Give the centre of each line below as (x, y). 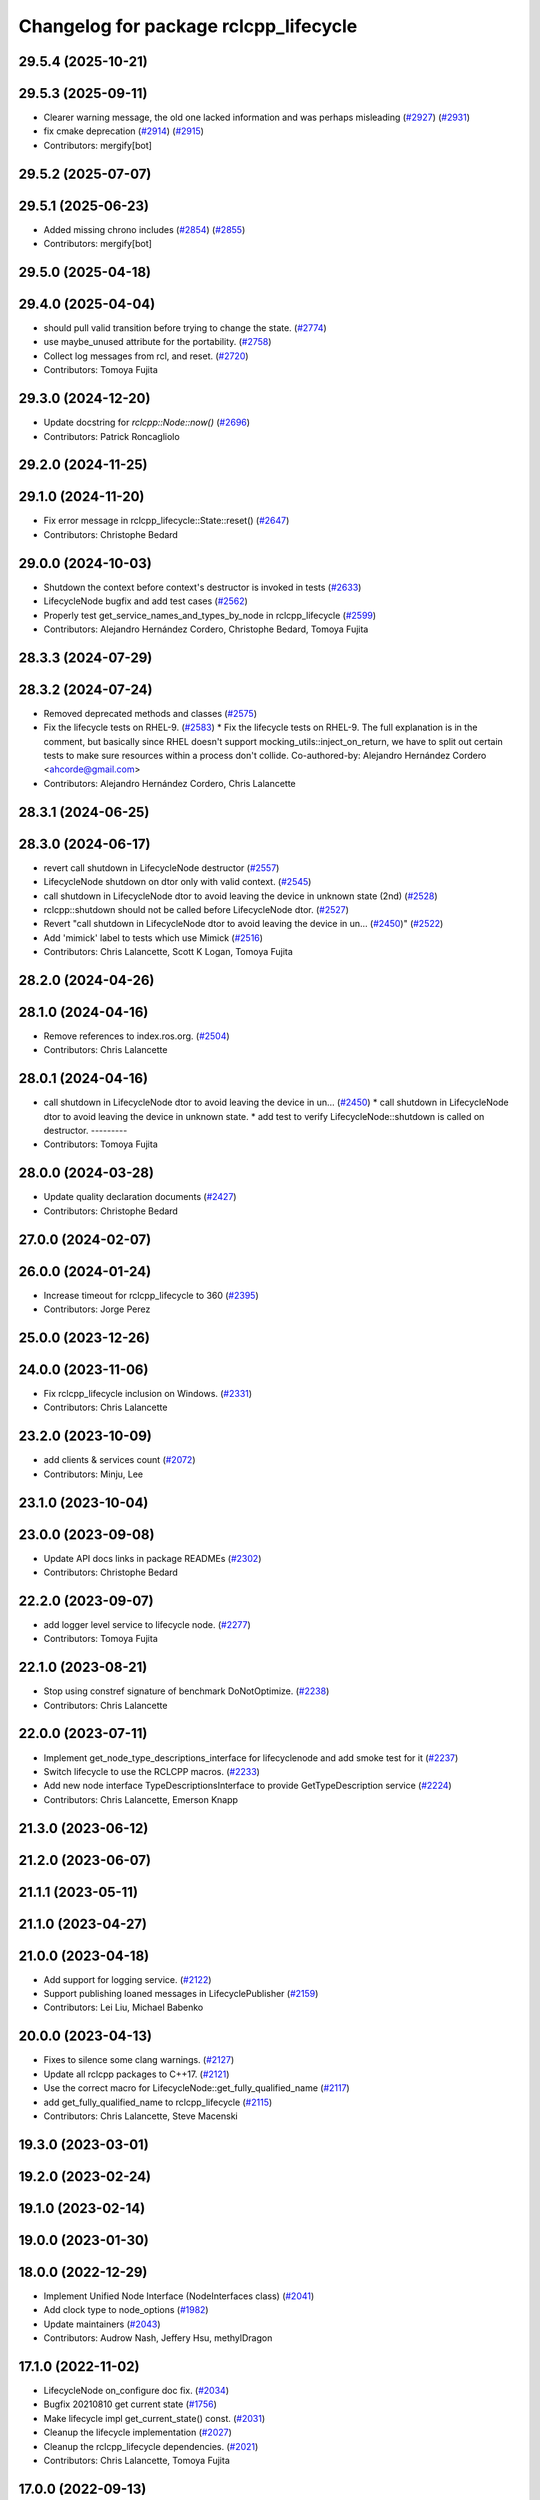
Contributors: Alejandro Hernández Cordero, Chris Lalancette (169, 783)
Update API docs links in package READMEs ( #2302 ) (152, 1558)
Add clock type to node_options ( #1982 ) (126, 2310)
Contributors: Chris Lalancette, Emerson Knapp (141, 1799)
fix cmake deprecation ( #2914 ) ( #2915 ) (124, 131)
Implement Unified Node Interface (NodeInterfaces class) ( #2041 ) (179, 2296)
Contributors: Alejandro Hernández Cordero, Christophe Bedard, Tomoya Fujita (206, 629)
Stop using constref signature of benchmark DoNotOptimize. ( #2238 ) (186, 1691)
